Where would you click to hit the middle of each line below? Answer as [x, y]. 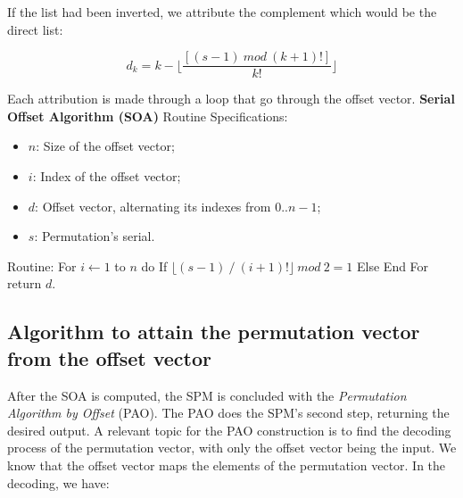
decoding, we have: [58, 482]
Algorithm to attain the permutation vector [214, 332]
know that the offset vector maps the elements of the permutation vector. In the [227, 465]
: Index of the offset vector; [107, 176]
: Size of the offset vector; [105, 146]
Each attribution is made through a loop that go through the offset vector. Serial [231, 99]
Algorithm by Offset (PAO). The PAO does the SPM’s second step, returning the [228, 413]
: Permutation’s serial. [95, 236]
